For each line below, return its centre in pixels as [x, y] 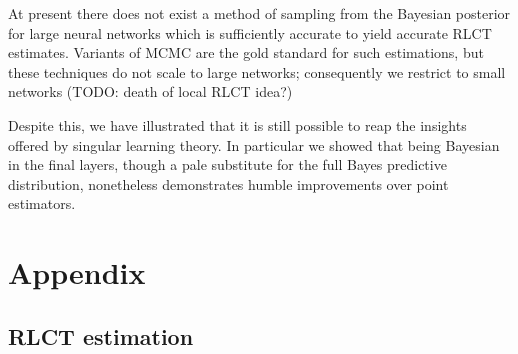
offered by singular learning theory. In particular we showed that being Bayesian [254, 144]
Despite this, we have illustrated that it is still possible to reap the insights [237, 124]
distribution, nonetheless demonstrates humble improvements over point [228, 183]
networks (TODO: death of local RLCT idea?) [150, 91]
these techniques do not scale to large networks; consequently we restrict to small [257, 71]
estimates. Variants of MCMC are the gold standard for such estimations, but [246, 52]
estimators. [42, 203]
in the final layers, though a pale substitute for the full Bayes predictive [227, 164]
